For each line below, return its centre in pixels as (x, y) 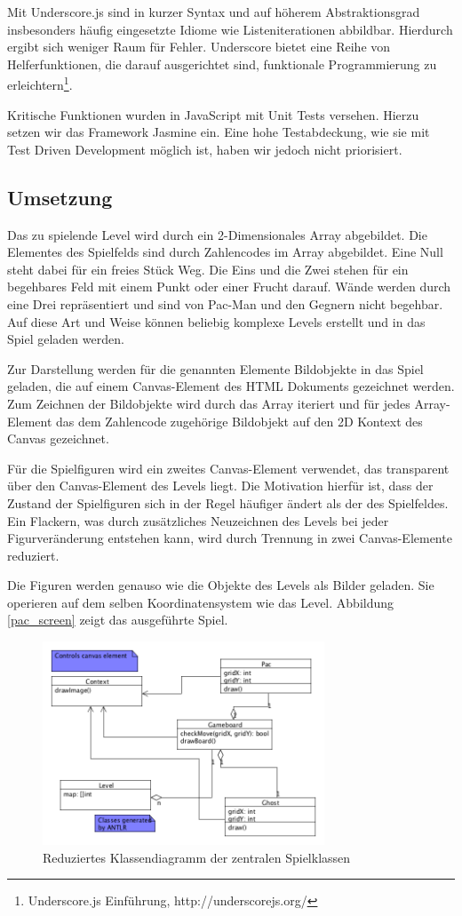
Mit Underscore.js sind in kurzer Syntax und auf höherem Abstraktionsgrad (214, 12)
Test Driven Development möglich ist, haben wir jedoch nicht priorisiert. (205, 149)
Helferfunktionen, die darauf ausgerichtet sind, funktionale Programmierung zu (222, 64)
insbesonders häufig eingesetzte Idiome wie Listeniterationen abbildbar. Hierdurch (230, 29)
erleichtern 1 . (40, 84)
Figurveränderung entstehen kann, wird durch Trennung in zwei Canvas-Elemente (230, 538)
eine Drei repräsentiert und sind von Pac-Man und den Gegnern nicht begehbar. (225, 303)
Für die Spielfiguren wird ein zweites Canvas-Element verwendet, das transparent (228, 468)
